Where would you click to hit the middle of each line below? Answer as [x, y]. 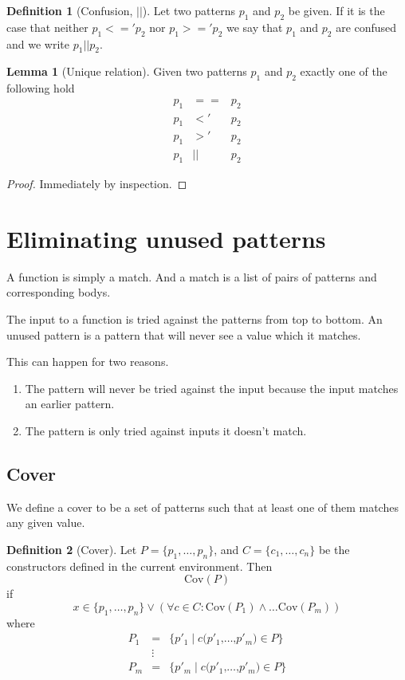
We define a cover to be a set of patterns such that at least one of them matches [202, 507]
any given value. [46, 523]
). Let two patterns [189, 10]
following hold [41, 88]
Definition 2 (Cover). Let [72, 549]
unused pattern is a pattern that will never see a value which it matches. [184, 334]
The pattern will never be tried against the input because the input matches [212, 388]
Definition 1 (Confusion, [70, 10]
